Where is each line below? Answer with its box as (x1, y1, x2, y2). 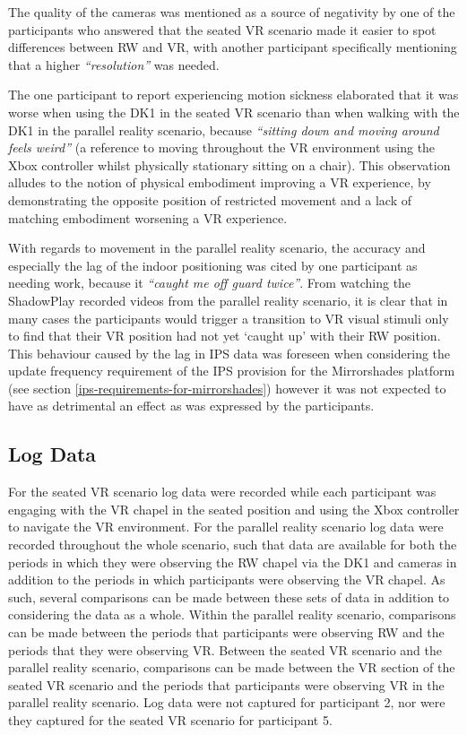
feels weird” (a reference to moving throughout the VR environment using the (8, 138, 436, 157)
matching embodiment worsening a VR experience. (8, 208, 288, 227)
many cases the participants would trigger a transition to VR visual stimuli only (8, 308, 449, 327)
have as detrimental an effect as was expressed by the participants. (8, 396, 375, 415)
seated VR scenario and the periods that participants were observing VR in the (8, 675, 445, 694)
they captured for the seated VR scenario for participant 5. (8, 710, 333, 729)
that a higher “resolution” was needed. (8, 55, 220, 73)
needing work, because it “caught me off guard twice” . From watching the (8, 273, 411, 292)
